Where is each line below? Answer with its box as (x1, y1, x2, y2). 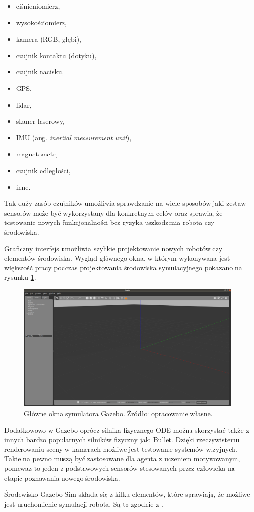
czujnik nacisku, (16, 67, 64, 77)
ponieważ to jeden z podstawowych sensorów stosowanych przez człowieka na (4, 463, 235, 473)
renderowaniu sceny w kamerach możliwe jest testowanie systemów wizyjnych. (4, 444, 237, 454)
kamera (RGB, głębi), (16, 34, 81, 44)
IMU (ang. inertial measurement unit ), (16, 132, 132, 142)
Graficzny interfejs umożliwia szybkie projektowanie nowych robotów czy (4, 243, 223, 253)
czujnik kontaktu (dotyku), (16, 50, 97, 60)
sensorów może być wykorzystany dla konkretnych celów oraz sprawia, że (4, 207, 223, 218)
